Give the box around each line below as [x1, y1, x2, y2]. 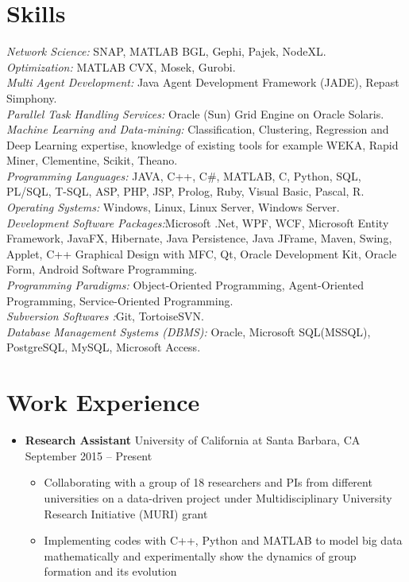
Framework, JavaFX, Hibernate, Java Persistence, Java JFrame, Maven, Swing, [6, 230, 392, 246]
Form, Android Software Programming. [6, 261, 198, 277]
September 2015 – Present [25, 447, 152, 464]
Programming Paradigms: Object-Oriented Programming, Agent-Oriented [6, 277, 364, 293]
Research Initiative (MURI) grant [44, 505, 208, 522]
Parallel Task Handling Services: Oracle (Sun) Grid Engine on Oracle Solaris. [6, 105, 384, 122]
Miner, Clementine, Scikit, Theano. [6, 152, 178, 169]
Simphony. [6, 89, 57, 106]
